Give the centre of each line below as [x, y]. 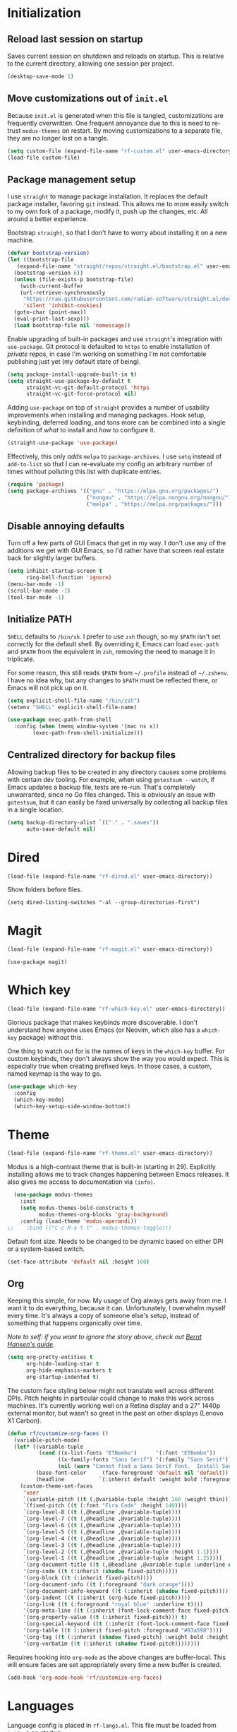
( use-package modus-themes [53, 1195]
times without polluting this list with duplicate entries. [85, 472]
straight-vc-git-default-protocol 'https [88, 387]
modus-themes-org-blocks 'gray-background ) [104, 1214]
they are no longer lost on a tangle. [58, 138]
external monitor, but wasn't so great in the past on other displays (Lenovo [115, 1413]
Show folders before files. [45, 890]
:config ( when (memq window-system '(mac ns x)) [86, 726]
